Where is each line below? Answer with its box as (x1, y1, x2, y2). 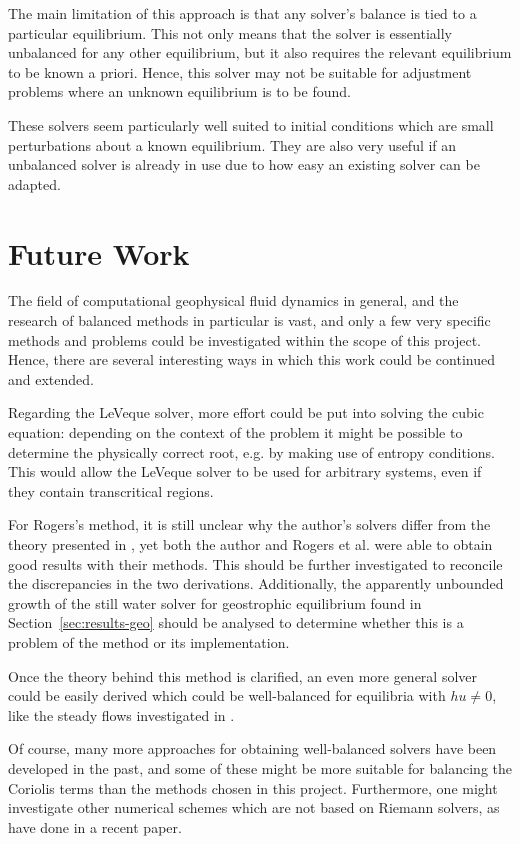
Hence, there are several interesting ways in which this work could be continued (8, 349, 495, 370)
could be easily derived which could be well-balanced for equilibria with (8, 685, 446, 706)
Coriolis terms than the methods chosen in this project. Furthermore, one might (8, 777, 498, 798)
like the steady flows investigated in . (8, 704, 235, 725)
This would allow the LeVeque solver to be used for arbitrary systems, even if (8, 461, 482, 482)
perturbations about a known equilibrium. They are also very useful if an (8, 134, 457, 155)
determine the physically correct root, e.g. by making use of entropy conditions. (8, 441, 495, 462)
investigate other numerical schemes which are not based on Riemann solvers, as (8, 797, 500, 818)
